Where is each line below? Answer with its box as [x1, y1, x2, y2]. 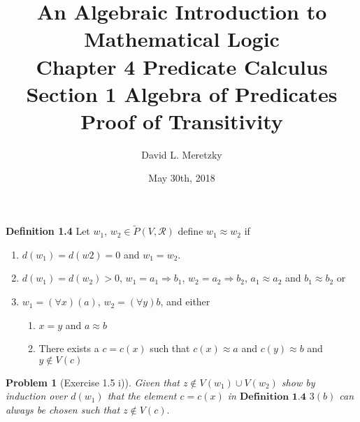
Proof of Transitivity [80, 106, 283, 135]
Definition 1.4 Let [6, 224, 90, 238]
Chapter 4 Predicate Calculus [36, 52, 328, 80]
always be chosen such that [6, 402, 120, 417]
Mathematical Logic [84, 24, 280, 53]
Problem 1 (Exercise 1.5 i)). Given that [6, 374, 180, 389]
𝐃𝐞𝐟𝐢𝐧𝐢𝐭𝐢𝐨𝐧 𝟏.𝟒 [239, 392, 306, 402]
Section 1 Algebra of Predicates [26, 79, 338, 108]
